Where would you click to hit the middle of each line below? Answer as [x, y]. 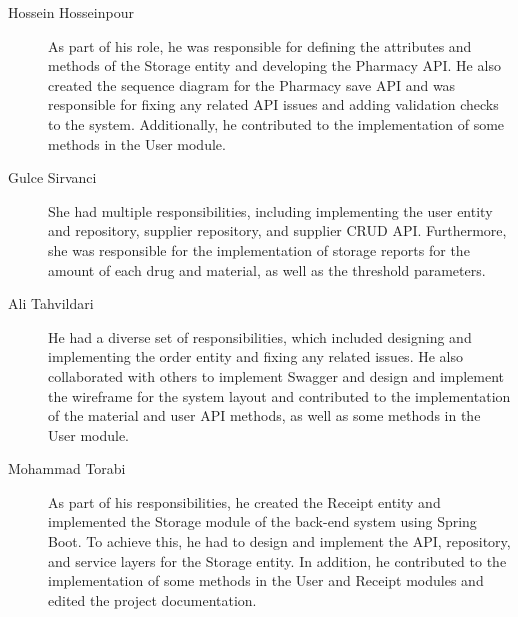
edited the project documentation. [152, 599]
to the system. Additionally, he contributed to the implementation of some [276, 123]
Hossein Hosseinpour [71, 12]
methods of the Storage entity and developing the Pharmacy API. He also [274, 65]
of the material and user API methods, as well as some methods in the [264, 415]
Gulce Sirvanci [52, 177]
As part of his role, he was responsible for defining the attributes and [260, 45]
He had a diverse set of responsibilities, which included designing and [260, 336]
